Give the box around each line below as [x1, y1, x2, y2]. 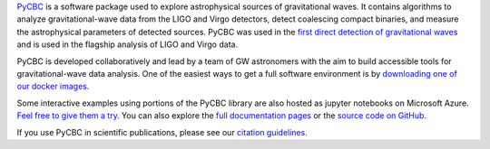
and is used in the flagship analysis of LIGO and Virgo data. [16, 39, 239, 50]
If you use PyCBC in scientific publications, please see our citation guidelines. [16, 126, 308, 137]
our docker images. [16, 81, 90, 92]
